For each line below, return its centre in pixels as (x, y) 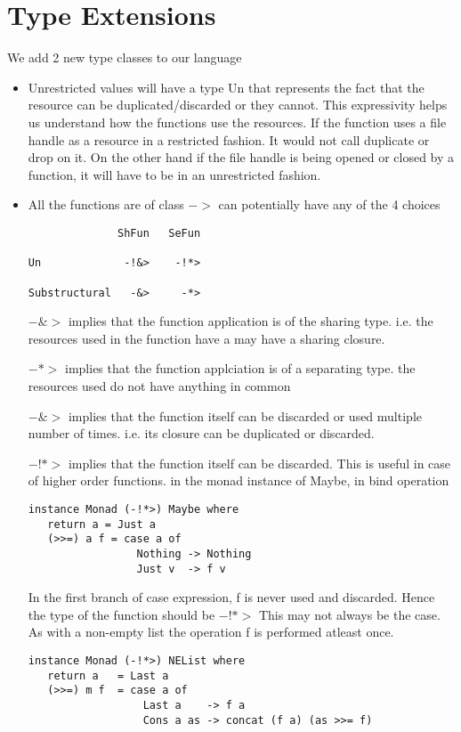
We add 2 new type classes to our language (125, 57)
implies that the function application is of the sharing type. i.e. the (251, 321)
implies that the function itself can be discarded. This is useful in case (259, 463)
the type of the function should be (121, 614)
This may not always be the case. (349, 614)
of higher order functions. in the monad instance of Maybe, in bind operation (239, 480)
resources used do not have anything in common (159, 385)
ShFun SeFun (159, 233)
